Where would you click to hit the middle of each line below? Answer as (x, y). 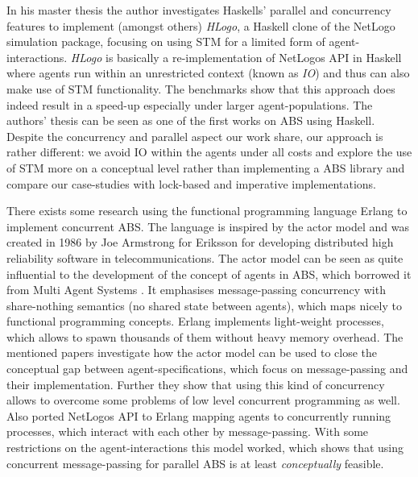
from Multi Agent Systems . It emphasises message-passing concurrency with (196, 290)
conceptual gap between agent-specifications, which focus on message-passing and (207, 369)
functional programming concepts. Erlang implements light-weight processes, (195, 321)
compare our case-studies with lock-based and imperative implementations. (191, 183)
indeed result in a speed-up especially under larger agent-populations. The (190, 104)
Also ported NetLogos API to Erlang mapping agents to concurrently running (199, 415)
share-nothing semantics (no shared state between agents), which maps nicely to (204, 305)
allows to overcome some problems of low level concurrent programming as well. (203, 400)
